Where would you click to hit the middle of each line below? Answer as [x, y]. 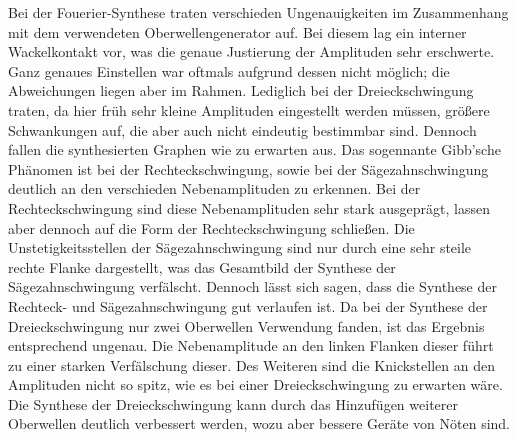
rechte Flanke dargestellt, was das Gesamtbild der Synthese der [202, 266]
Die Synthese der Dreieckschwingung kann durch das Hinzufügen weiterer [233, 403]
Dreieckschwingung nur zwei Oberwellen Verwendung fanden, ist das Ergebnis [246, 325]
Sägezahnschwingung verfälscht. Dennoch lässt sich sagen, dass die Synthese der [252, 286]
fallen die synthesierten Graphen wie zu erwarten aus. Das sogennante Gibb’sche [254, 149]
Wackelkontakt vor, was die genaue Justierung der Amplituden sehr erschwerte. [251, 51]
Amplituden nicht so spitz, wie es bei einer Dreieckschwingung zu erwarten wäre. [255, 384]
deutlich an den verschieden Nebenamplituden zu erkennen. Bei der [214, 188]
